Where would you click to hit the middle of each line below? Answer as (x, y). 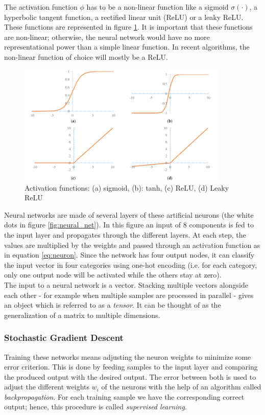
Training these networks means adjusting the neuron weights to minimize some (128, 356)
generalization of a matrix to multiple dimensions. (82, 315)
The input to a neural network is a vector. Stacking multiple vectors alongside (126, 284)
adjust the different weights (47, 387)
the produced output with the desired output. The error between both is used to (130, 376)
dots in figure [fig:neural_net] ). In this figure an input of (93, 225)
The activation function (41, 7)
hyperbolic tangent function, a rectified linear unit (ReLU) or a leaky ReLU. (124, 17)
